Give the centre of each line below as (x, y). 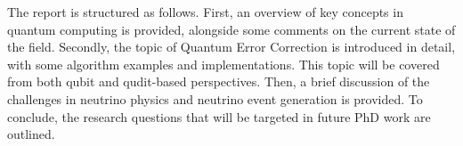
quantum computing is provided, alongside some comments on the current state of (231, 29)
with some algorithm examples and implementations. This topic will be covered (223, 64)
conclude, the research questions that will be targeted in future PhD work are (219, 116)
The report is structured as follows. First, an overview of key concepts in (205, 12)
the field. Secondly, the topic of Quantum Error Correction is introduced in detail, (231, 47)
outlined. (31, 134)
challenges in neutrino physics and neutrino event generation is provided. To (215, 98)
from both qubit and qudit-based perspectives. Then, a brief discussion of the (219, 81)
